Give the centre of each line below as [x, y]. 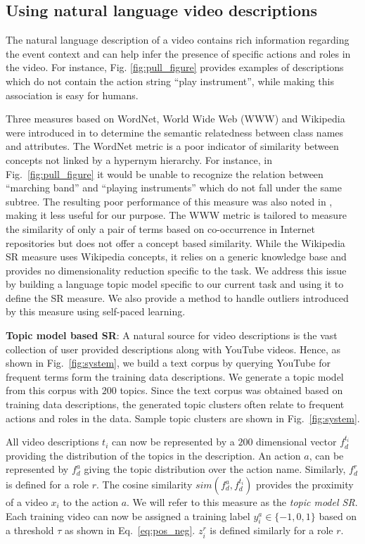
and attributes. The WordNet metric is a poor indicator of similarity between [172, 146]
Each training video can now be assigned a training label [128, 515]
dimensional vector [296, 442]
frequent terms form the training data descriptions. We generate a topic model [175, 376]
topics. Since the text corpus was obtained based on [231, 390]
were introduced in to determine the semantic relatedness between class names [175, 132]
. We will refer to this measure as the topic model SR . [242, 502]
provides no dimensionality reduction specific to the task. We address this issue [176, 270]
